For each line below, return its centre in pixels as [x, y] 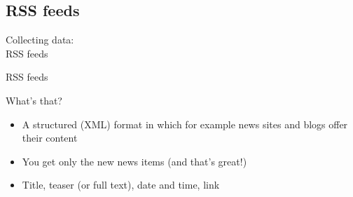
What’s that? [34, 100]
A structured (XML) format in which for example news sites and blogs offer [185, 124]
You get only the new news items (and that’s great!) [134, 161]
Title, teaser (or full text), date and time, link [121, 185]
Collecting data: [40, 40]
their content [50, 138]
